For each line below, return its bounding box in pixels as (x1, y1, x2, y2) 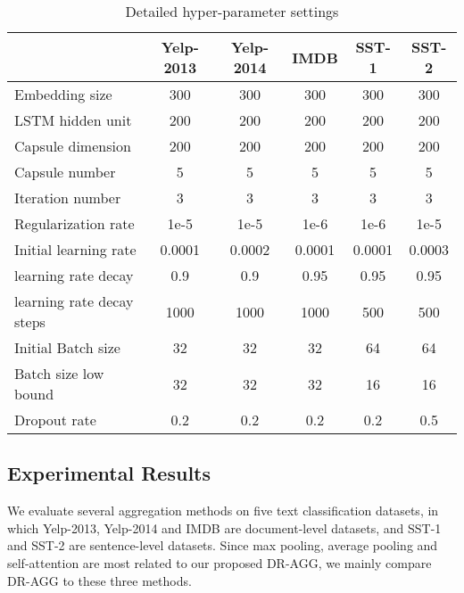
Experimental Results (7, 459, 211, 487)
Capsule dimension (14, 136, 131, 156)
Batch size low (14, 363, 104, 383)
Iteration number (14, 187, 121, 208)
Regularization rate (14, 213, 135, 234)
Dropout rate (14, 409, 96, 430)
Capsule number (14, 161, 116, 182)
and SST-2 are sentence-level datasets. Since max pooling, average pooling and (7, 536, 438, 555)
